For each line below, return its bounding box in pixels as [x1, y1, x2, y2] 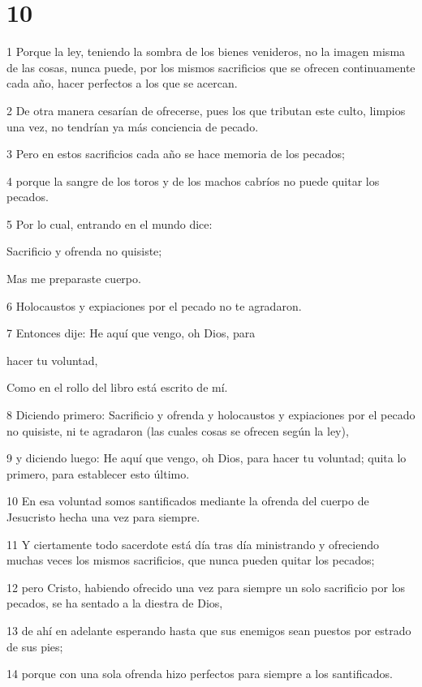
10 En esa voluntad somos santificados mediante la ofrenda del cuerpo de [6, 492, 369, 509]
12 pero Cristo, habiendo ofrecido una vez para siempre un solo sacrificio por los [6, 578, 406, 595]
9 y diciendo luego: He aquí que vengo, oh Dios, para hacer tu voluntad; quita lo [6, 449, 407, 466]
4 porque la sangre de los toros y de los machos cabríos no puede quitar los [6, 172, 380, 189]
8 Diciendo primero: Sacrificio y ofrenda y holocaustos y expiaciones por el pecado [6, 406, 416, 423]
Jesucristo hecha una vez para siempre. [6, 509, 200, 525]
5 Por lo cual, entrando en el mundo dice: [6, 215, 213, 232]
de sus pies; [6, 638, 63, 655]
